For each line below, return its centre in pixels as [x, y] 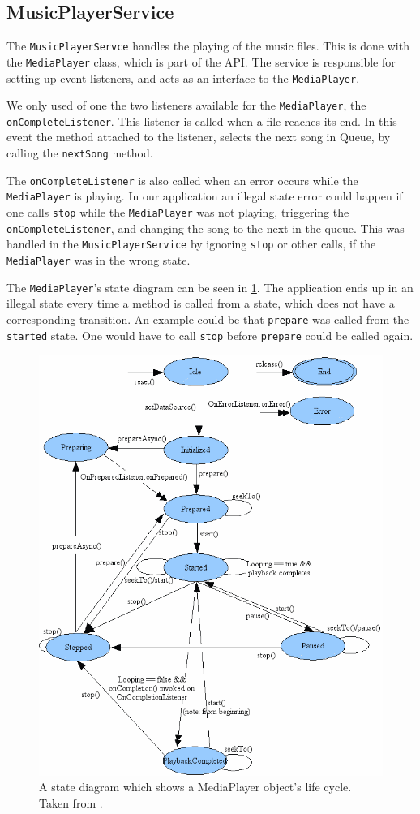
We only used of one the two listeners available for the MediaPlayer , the [186, 105]
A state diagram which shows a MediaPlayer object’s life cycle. [195, 787]
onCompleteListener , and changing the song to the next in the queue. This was [206, 228]
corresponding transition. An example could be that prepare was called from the [208, 319]
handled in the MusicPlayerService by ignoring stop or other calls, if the [191, 244]
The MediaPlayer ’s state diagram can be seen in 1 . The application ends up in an [210, 287]
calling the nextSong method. [80, 153]
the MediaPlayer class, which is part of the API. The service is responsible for [201, 61]
